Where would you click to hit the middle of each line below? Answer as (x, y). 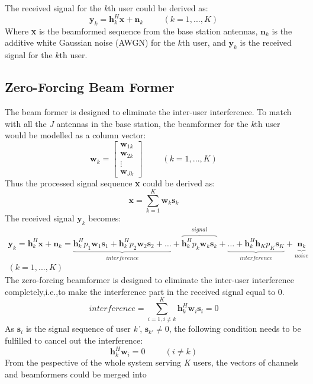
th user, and (204, 42)
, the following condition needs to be (235, 329)
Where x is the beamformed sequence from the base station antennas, (131, 31)
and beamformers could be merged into (76, 374)
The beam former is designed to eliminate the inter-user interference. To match (148, 112)
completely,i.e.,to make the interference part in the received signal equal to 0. (145, 291)
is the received (266, 42)
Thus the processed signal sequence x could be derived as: (110, 183)
